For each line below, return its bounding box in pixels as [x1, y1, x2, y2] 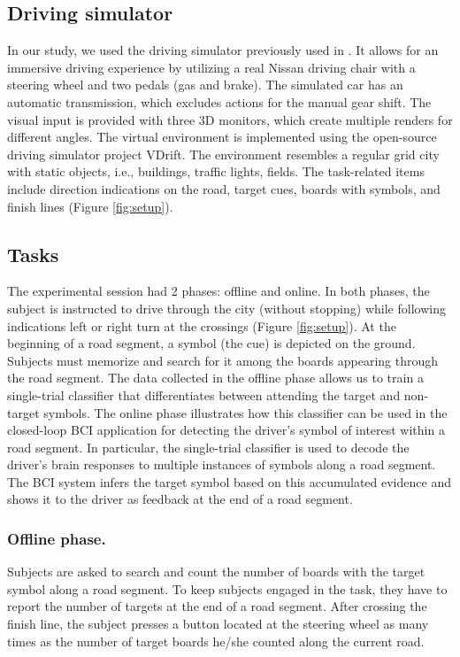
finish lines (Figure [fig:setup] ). [7, 197, 173, 215]
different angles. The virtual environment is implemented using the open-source [7, 128, 437, 146]
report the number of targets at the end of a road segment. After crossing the [7, 597, 427, 615]
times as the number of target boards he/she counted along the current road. [7, 631, 425, 650]
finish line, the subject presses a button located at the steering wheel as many [7, 614, 429, 633]
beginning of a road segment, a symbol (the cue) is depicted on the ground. [7, 334, 416, 352]
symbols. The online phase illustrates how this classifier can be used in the [43, 403, 448, 421]
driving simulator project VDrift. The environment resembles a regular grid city [7, 144, 440, 163]
